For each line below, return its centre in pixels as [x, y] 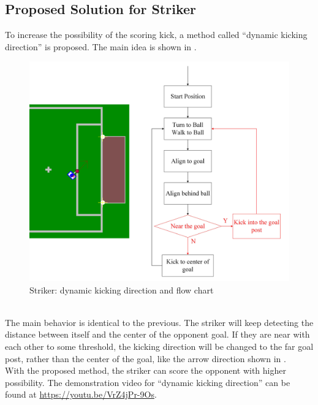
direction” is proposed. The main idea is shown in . [101, 46]
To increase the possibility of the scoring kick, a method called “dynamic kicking [156, 35]
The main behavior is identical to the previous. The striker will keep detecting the [159, 322]
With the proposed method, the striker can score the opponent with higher [146, 370]
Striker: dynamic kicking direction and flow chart [122, 290]
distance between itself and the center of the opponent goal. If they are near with [157, 334]
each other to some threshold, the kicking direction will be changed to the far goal [159, 346]
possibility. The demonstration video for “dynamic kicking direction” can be [148, 382]
